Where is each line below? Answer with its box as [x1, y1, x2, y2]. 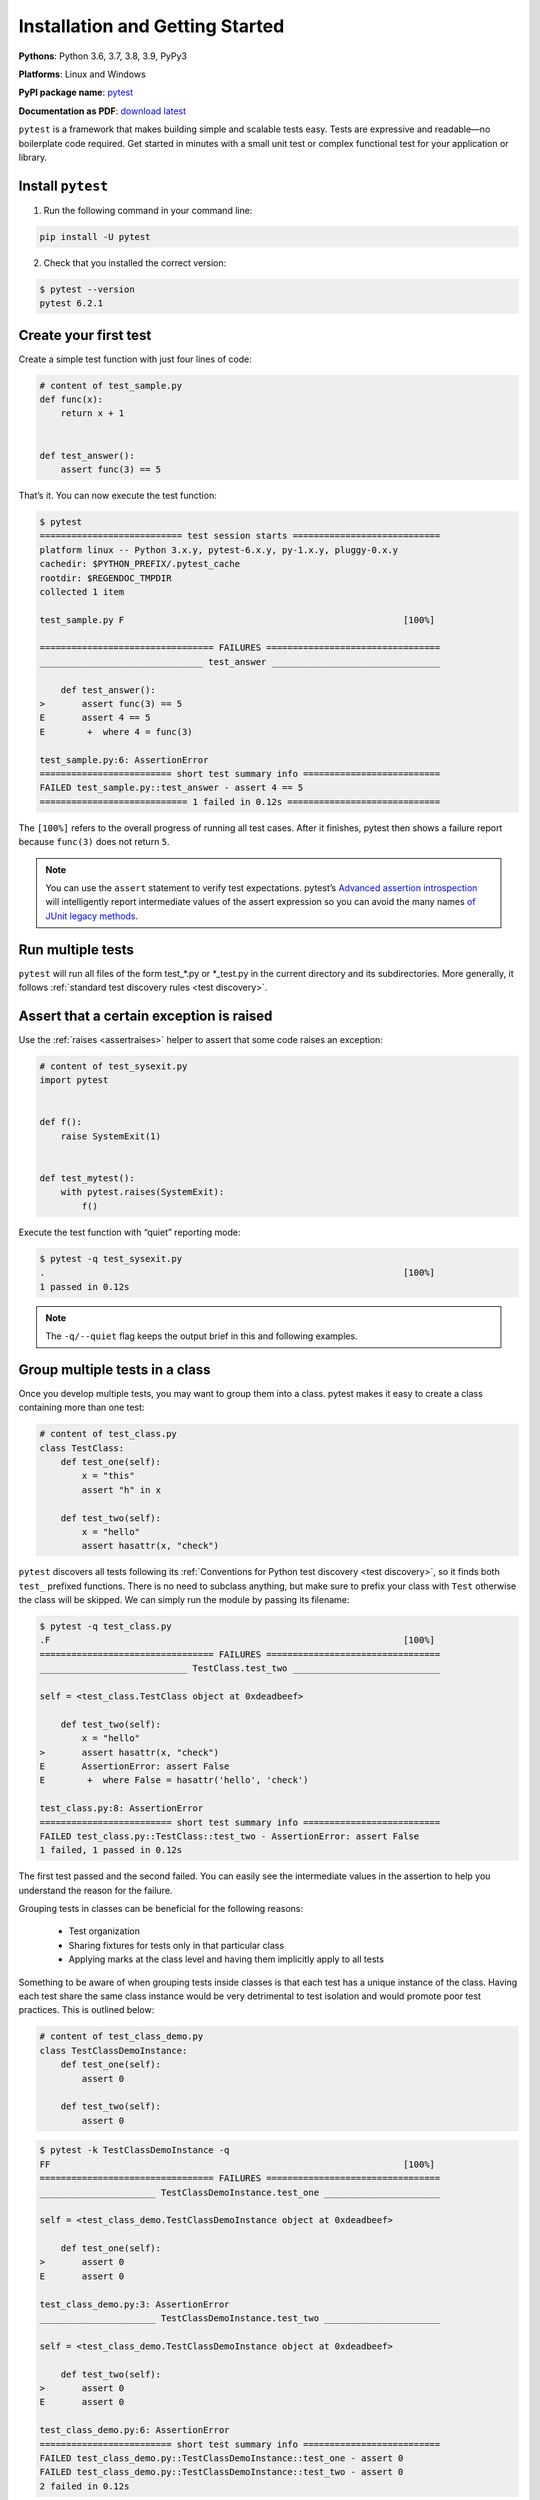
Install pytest [18, 177, 109, 194]
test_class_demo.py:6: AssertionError [39, 2425, 230, 2436]
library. [18, 151, 48, 163]
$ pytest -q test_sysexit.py [39, 1253, 183, 1264]
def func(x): [39, 394, 104, 405]
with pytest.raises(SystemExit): [60, 1186, 225, 1198]
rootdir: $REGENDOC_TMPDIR [39, 572, 172, 584]
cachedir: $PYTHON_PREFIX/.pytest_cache [39, 558, 240, 570]
